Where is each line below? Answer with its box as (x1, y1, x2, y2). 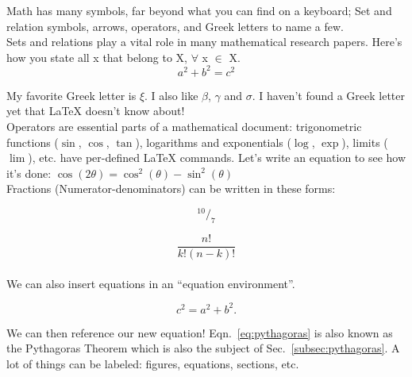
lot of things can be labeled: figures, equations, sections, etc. (6, 355, 299, 371)
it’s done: (6, 164, 52, 181)
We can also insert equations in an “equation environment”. (6, 275, 295, 291)
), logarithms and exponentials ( (135, 133, 291, 150)
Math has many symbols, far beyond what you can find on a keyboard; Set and (6, 2, 392, 18)
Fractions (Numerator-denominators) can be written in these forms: (6, 180, 336, 197)
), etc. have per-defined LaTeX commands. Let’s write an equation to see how (28, 149, 406, 166)
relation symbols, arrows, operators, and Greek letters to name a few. (6, 17, 345, 34)
